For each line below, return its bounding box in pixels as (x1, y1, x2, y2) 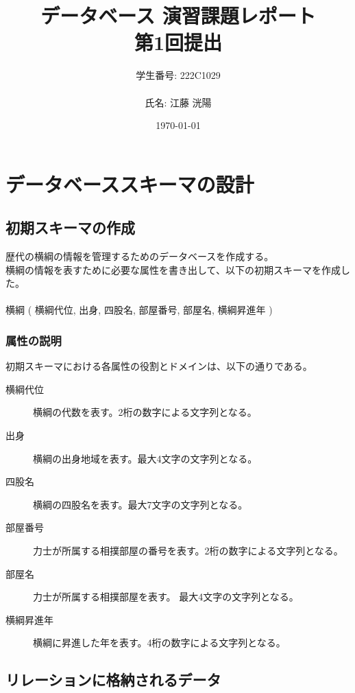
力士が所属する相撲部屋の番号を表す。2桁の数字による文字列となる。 (33, 543, 343, 558)
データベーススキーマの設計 (5, 169, 254, 198)
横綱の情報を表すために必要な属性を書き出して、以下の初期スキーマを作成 (5, 262, 341, 277)
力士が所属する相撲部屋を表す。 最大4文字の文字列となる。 (33, 589, 299, 604)
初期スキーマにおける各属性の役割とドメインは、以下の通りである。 (5, 359, 313, 373)
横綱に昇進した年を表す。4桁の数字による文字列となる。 (33, 635, 286, 650)
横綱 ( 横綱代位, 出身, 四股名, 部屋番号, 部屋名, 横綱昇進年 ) (5, 303, 273, 317)
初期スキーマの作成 (5, 217, 135, 238)
